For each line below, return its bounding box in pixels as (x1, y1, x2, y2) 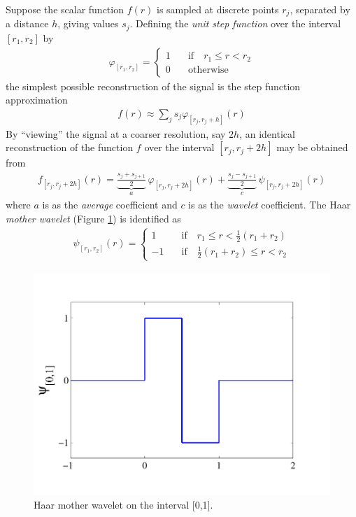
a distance (6, 16, 49, 31)
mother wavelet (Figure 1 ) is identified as (6, 211, 181, 225)
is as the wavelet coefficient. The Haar (188, 197, 351, 212)
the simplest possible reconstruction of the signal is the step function (6, 78, 301, 93)
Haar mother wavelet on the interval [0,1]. (34, 497, 213, 512)
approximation (6, 92, 68, 107)
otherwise (187, 64, 229, 75)
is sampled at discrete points (156, 2, 279, 16)
